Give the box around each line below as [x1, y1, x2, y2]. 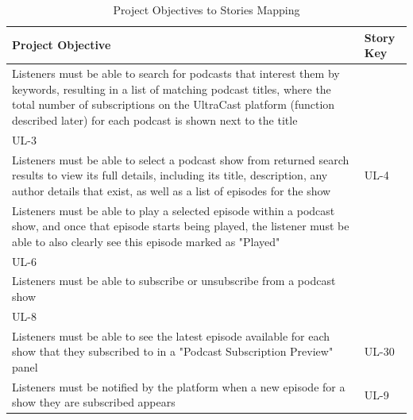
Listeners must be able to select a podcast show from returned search [12, 151, 349, 168]
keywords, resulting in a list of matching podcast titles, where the [12, 80, 331, 97]
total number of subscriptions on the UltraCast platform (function [12, 96, 335, 113]
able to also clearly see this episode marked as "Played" [12, 233, 280, 249]
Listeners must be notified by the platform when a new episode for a [12, 378, 345, 395]
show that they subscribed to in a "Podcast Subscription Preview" [12, 343, 334, 360]
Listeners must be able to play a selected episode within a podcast [12, 202, 335, 218]
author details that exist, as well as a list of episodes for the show [12, 182, 331, 198]
